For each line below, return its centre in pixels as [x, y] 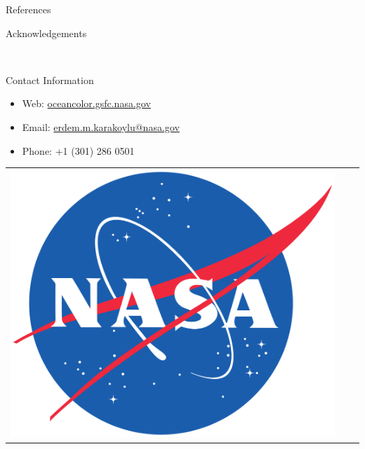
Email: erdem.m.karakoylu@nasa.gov [101, 126]
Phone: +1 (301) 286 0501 [78, 150]
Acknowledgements [46, 33]
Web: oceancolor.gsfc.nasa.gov [86, 103]
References [28, 9]
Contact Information [50, 80]
